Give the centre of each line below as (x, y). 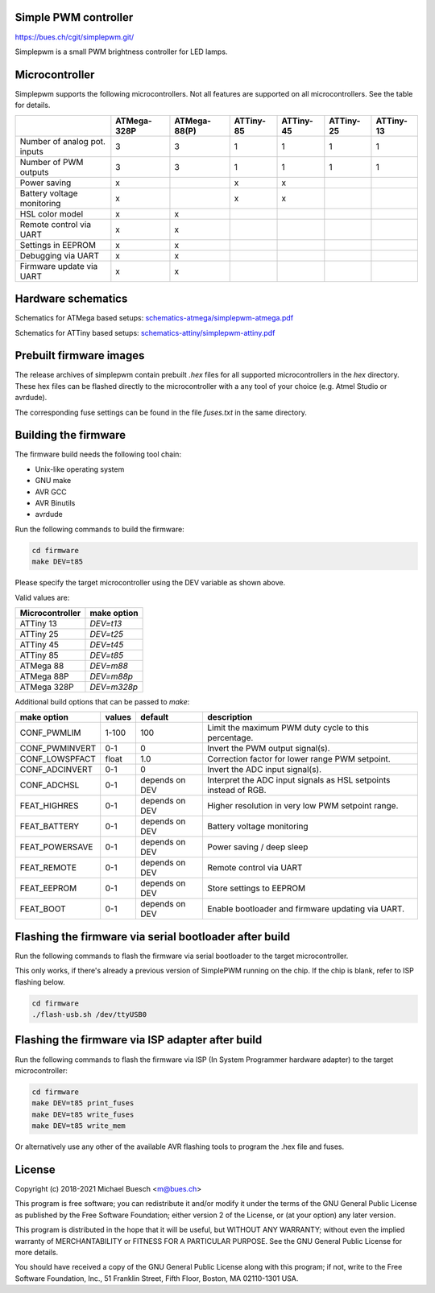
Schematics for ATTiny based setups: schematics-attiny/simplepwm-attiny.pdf (145, 333)
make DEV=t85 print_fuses (83, 1103)
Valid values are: (42, 597)
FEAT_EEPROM (48, 888)
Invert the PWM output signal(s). (269, 749)
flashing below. (40, 981)
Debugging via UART (60, 255)
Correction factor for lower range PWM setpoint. (299, 759)
